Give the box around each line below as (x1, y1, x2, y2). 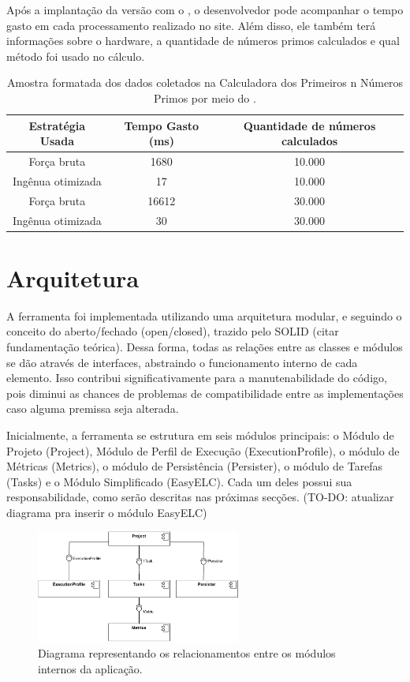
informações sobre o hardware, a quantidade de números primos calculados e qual (6, 32, 400, 49)
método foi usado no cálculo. (6, 47, 145, 64)
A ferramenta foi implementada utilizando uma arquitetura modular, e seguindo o (6, 307, 402, 324)
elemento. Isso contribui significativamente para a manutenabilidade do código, (6, 369, 387, 386)
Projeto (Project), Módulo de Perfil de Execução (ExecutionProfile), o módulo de (6, 442, 400, 459)
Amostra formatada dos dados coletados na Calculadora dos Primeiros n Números (6, 74, 404, 91)
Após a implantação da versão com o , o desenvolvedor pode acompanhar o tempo (6, 2, 404, 17)
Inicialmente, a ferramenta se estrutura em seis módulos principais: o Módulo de (6, 426, 394, 443)
